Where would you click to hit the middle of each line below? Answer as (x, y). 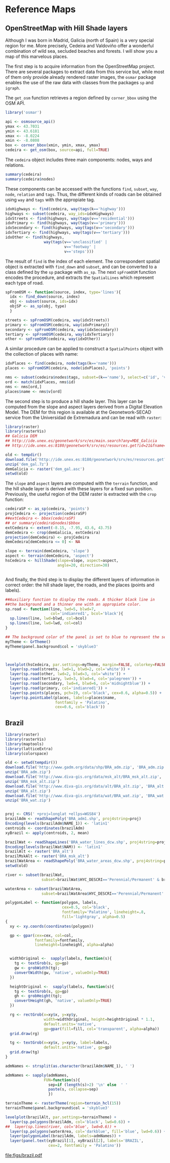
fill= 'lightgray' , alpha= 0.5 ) (93, 917)
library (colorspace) (27, 753)
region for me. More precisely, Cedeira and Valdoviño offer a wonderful (80, 46)
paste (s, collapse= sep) (73, 1089)
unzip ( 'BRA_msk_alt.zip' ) (32, 781)
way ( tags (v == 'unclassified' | (76, 242)
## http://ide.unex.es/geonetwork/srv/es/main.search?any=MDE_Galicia (81, 441)
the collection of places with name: (42, 354)
